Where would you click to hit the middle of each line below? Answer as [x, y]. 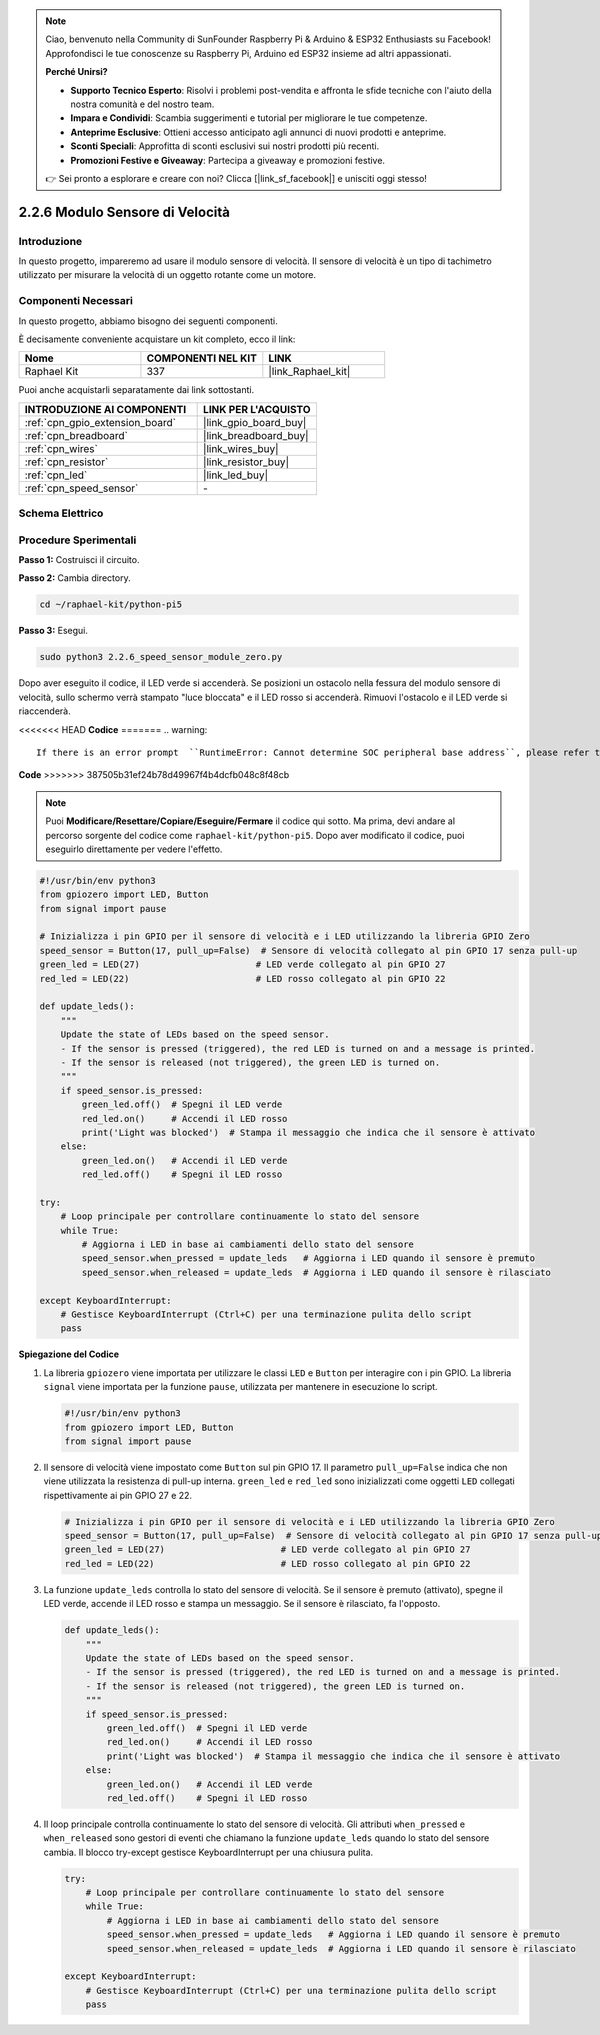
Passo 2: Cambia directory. [74, 578]
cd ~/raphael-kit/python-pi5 [111, 604]
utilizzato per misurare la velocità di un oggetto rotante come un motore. [167, 275]
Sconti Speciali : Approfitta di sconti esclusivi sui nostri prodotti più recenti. [225, 146]
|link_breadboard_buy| [256, 435]
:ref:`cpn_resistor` [66, 462]
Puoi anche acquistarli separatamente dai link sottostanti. [136, 390]
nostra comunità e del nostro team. [142, 104]
